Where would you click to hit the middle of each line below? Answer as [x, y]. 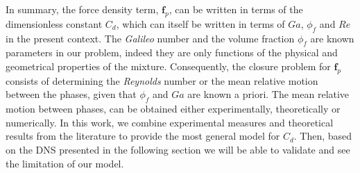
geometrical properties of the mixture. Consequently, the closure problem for [168, 66]
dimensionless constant [54, 23]
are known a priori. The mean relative [268, 94]
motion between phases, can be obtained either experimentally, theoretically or [173, 109]
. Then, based [323, 136]
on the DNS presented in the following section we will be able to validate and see [178, 149]
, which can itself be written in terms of [200, 23]
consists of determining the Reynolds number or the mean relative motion [162, 80]
